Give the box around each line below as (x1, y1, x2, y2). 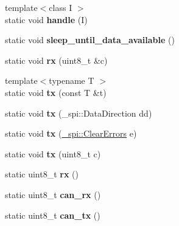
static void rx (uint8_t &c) (5, 53, 108, 66)
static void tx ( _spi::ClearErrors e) (5, 127, 137, 140)
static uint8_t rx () (5, 168, 79, 180)
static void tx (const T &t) (5, 86, 107, 98)
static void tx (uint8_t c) (5, 147, 101, 160)
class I (49, 1, 72, 13)
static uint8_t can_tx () (5, 208, 100, 221)
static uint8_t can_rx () (5, 188, 101, 200)
